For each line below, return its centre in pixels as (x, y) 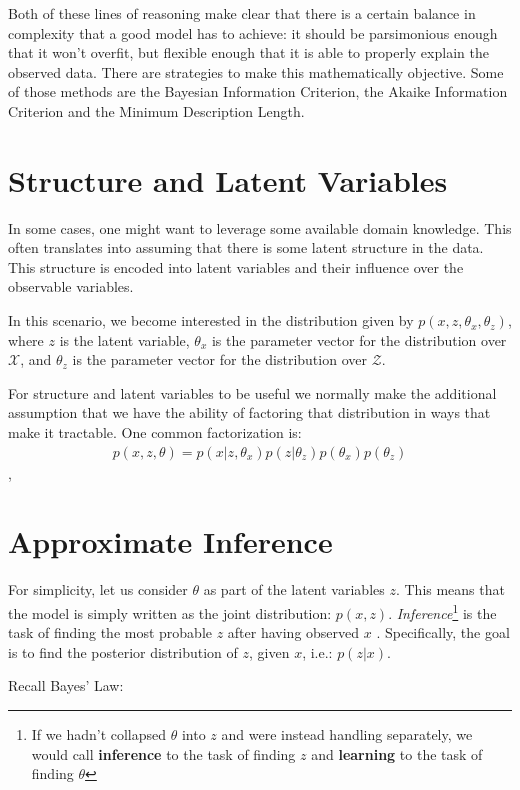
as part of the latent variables (294, 589)
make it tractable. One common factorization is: (155, 432)
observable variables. (71, 286)
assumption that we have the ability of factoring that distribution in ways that (249, 412)
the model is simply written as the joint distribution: (170, 612)
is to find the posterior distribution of (123, 651)
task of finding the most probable (110, 632)
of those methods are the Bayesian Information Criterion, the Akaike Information (258, 91)
